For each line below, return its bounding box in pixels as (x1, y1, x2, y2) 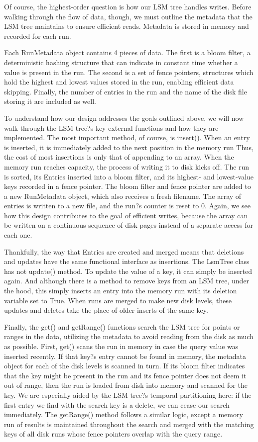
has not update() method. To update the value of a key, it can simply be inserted (4, 265, 253, 276)
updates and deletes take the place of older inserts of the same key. (4, 305, 208, 315)
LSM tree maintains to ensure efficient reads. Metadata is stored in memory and (4, 21, 249, 31)
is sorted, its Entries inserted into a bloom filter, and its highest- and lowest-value (4, 171, 254, 181)
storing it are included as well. (4, 96, 96, 106)
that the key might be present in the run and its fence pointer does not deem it (4, 370, 247, 380)
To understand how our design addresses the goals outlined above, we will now (4, 112, 244, 123)
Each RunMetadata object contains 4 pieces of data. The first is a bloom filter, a (4, 47, 251, 58)
